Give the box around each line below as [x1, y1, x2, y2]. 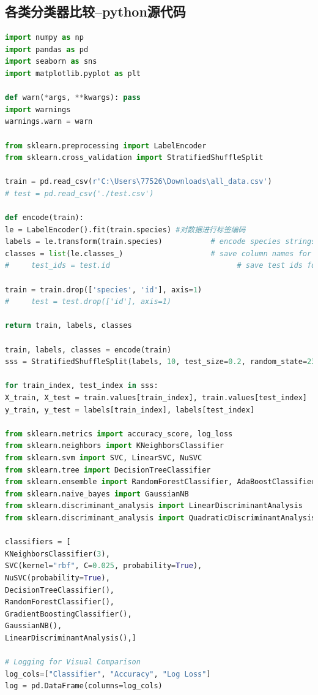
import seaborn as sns [5, 57, 97, 66]
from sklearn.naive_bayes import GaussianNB [5, 489, 189, 498]
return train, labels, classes [5, 321, 132, 330]
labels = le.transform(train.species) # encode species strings [5, 237, 316, 246]
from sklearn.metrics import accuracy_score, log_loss [5, 429, 233, 438]
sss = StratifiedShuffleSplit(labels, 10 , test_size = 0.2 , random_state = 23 [5, 357, 316, 366]
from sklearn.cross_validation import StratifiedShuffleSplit [5, 153, 264, 162]
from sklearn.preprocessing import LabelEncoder [5, 141, 207, 150]
